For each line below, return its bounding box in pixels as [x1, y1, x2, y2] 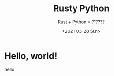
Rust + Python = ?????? [57, 19, 105, 25]
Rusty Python [53, 3, 110, 14]
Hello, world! [4, 50, 57, 61]
